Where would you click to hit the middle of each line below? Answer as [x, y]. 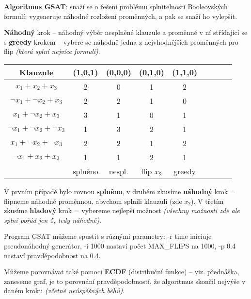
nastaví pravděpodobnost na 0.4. [52, 255]
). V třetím [207, 201]
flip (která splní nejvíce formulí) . [52, 51]
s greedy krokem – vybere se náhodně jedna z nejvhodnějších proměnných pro [121, 42]
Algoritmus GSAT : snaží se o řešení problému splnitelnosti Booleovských [116, 6]
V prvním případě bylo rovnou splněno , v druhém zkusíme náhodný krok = [120, 191]
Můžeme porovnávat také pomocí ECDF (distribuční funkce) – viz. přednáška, [122, 272]
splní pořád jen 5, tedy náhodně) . [53, 220]
